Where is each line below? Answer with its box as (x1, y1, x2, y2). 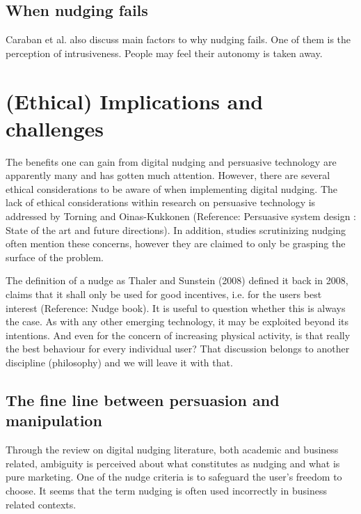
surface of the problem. (6, 249, 104, 264)
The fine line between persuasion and (6, 389, 280, 410)
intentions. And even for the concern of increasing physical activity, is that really (6, 327, 351, 342)
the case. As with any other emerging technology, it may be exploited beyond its (6, 314, 349, 329)
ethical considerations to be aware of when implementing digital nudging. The (6, 181, 338, 196)
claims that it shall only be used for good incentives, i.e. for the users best (6, 287, 322, 302)
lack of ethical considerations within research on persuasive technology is (6, 195, 316, 210)
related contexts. (6, 497, 77, 511)
